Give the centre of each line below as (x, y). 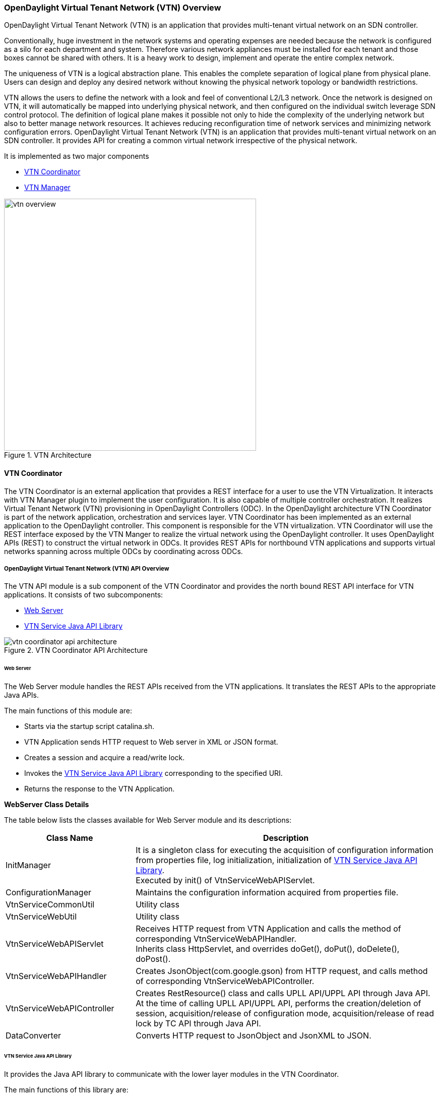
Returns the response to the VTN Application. (100, 789)
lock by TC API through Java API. (198, 1024)
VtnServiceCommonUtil (50, 905)
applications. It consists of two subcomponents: (84, 595)
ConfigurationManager (49, 893)
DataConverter (34, 1036)
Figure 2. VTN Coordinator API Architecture (76, 650)
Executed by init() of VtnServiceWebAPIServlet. (225, 880)
